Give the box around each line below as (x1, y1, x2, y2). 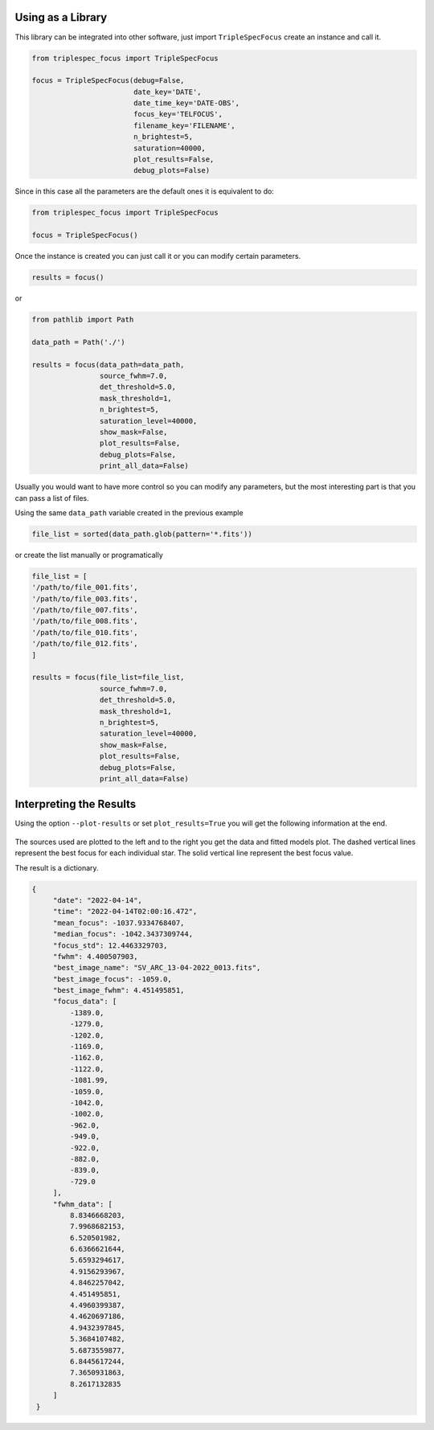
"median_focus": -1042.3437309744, (52, 929, 193, 939)
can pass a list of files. (14, 493, 90, 502)
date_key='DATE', (133, 87, 202, 96)
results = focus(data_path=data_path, (31, 360, 185, 369)
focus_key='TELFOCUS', (133, 109, 223, 119)
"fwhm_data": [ (52, 1199, 113, 1209)
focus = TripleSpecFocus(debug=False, (31, 76, 185, 85)
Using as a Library (14, 10, 108, 24)
